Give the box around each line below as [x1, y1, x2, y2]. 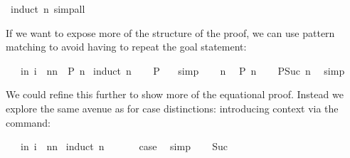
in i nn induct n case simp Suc [20, 139, 228, 154]
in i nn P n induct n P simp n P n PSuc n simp [20, 63, 345, 78]
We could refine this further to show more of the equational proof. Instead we [6, 87, 344, 102]
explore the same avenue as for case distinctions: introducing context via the [6, 100, 339, 115]
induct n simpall [10, 1, 85, 16]
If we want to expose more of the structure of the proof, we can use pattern [6, 25, 335, 40]
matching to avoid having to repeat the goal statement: [6, 39, 247, 54]
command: [6, 115, 51, 130]
